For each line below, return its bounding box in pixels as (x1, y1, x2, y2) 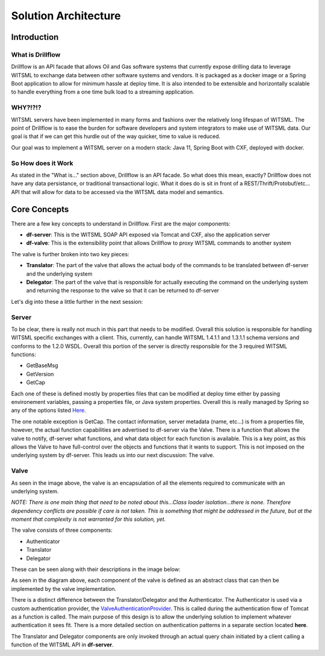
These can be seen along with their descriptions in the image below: (11, 566, 181, 573)
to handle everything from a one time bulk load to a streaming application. (11, 88, 195, 96)
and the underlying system (26, 270, 93, 277)
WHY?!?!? (11, 103, 42, 112)
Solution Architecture (11, 9, 121, 22)
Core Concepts (11, 204, 69, 214)
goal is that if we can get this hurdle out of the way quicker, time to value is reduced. (11, 133, 221, 140)
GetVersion (26, 370, 54, 377)
